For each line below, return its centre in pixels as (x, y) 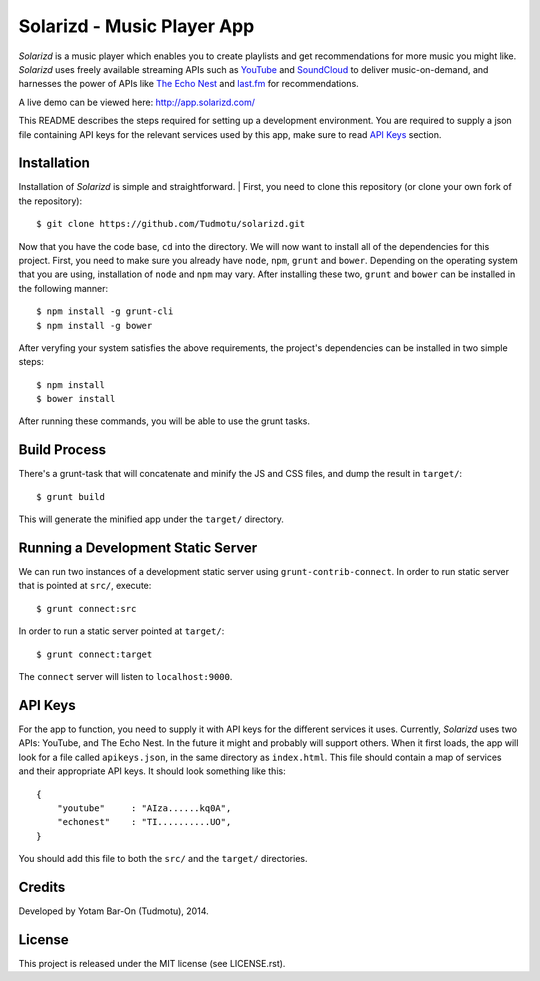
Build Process (62, 450)
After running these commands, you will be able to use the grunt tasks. (164, 421)
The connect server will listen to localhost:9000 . (125, 677)
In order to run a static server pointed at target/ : (121, 631)
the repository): (50, 201)
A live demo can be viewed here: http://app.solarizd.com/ (136, 102)
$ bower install (76, 399)
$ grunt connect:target (94, 654)
